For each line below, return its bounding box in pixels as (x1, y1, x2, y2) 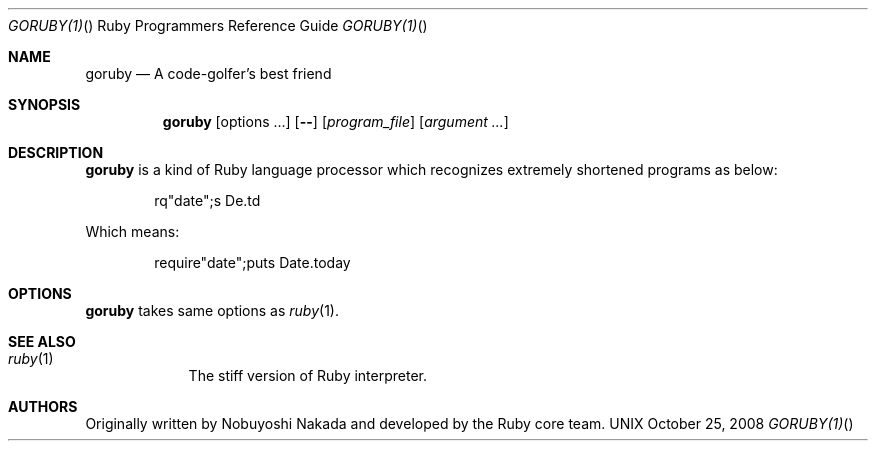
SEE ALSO (8, 333, 76, 350)
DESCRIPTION (8, 144, 104, 161)
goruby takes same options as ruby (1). (85, 302, 339, 319)
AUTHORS (8, 398, 78, 415)
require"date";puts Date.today (154, 254, 351, 271)
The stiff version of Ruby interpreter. (188, 367, 428, 384)
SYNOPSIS (8, 96, 81, 113)
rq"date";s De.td (154, 192, 261, 209)
